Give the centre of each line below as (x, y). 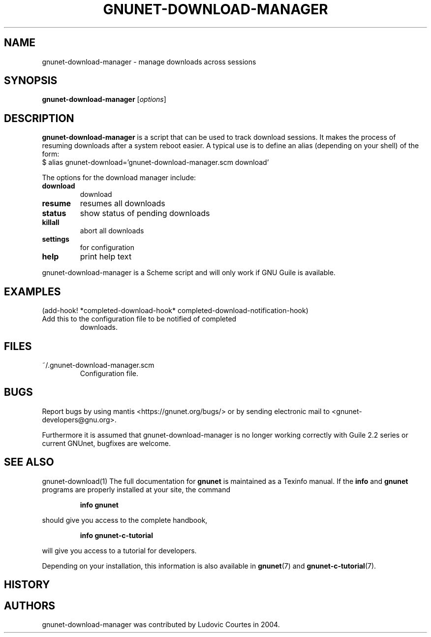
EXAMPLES (32, 291)
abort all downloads (112, 231)
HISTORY (27, 585)
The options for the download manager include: (119, 178)
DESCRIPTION (39, 118)
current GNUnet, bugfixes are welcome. (106, 443)
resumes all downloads (123, 204)
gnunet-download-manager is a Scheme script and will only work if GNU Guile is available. (189, 273)
